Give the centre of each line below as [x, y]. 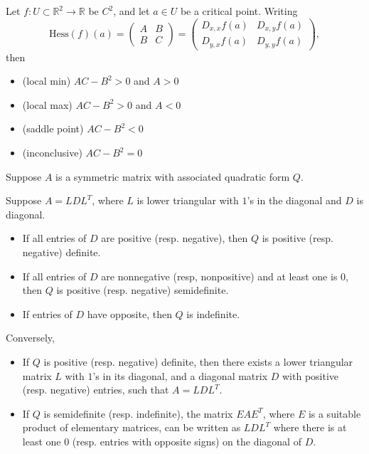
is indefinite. [213, 313]
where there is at [310, 427]
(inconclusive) [52, 152]
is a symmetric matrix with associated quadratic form [173, 176]
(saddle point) [53, 128]
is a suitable [335, 413]
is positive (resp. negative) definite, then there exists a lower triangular [198, 361]
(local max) [47, 104]
